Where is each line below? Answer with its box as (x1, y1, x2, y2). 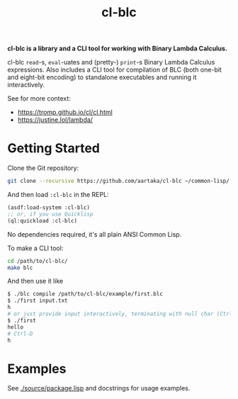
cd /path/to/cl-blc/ (7, 257, 69, 264)
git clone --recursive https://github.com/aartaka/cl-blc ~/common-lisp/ (7, 178, 230, 185)
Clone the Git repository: (7, 164, 79, 172)
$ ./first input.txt (7, 297, 69, 305)
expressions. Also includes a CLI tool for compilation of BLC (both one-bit (7, 65, 222, 74)
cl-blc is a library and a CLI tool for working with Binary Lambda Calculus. (7, 44, 228, 53)
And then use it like (7, 277, 64, 286)
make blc (7, 264, 33, 271)
